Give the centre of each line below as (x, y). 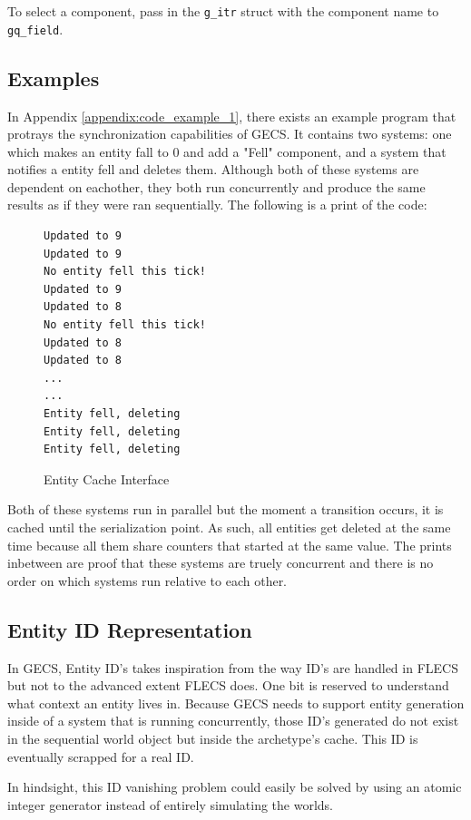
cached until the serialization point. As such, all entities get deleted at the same (229, 527)
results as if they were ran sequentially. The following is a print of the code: (217, 205)
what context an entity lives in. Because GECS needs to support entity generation (236, 703)
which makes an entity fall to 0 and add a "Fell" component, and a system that (227, 151)
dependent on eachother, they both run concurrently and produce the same (216, 186)
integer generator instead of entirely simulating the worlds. (170, 804)
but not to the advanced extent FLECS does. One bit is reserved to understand (228, 685)
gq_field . (35, 29)
